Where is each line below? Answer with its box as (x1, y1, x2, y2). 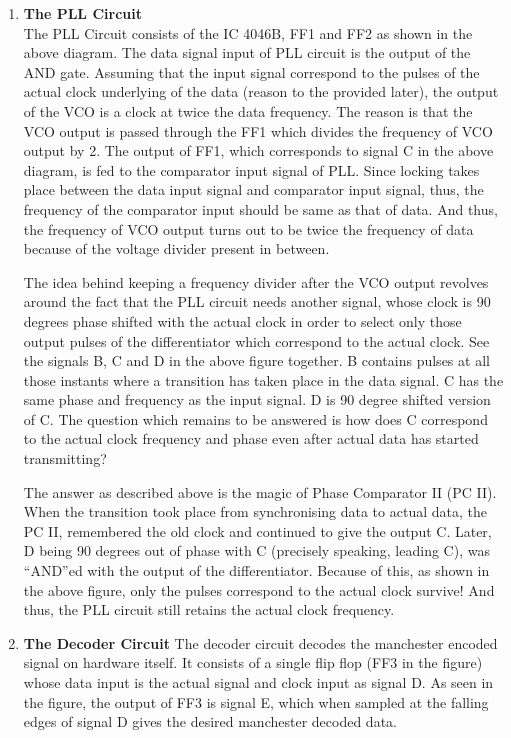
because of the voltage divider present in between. (23, 238, 330, 259)
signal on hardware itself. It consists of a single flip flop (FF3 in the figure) (23, 652, 483, 673)
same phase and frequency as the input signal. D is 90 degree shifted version (23, 389, 491, 410)
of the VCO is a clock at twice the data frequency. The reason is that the (23, 100, 473, 121)
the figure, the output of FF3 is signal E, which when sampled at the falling (23, 691, 489, 712)
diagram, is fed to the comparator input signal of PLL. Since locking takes (23, 159, 480, 180)
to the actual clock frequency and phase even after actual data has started (23, 428, 479, 449)
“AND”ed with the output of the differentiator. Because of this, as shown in (23, 560, 490, 581)
